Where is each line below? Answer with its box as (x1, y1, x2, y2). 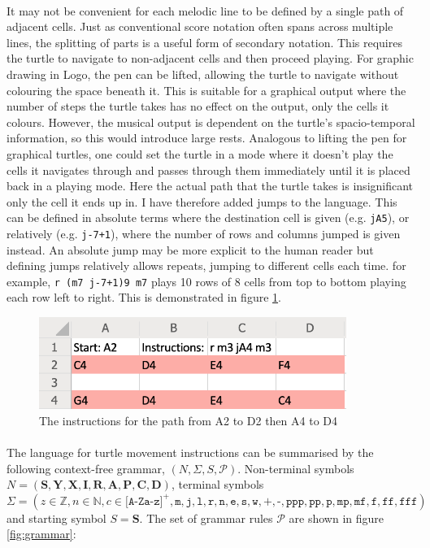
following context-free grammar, (7, 459, 165, 476)
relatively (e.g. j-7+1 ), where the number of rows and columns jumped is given (7, 224, 401, 241)
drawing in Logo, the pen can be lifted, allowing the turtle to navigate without (7, 65, 399, 82)
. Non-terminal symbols (237, 459, 354, 476)
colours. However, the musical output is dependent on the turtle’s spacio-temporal (7, 113, 415, 130)
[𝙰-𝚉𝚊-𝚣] (125, 495, 163, 507)
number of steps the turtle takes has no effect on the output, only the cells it (7, 98, 389, 115)
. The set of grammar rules (139, 509, 273, 526)
